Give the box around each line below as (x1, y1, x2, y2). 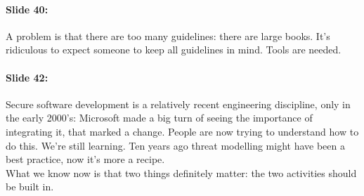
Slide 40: (6, 1, 48, 16)
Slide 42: (6, 70, 48, 84)
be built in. (6, 179, 54, 194)
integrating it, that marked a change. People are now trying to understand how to (6, 124, 359, 138)
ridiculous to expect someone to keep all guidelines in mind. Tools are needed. (6, 42, 342, 57)
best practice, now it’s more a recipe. (6, 152, 165, 166)
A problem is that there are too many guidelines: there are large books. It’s (6, 28, 330, 43)
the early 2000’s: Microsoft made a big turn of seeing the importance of (6, 110, 313, 125)
